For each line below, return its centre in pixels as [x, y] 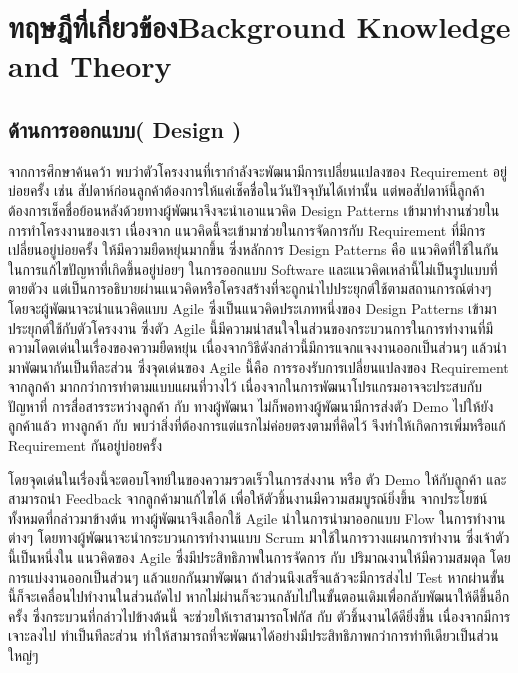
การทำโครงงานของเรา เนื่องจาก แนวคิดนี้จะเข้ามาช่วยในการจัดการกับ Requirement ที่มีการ [247, 229]
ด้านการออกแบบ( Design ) [125, 128]
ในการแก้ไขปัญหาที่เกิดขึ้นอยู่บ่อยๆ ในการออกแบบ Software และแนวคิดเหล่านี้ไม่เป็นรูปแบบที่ [253, 268]
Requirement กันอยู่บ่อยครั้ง [85, 445]
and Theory [90, 65]
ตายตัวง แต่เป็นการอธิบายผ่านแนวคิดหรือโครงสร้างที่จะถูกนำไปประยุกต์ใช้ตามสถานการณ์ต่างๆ [250, 288]
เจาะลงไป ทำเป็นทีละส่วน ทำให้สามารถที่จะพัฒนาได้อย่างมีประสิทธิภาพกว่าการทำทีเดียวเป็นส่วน [253, 635]
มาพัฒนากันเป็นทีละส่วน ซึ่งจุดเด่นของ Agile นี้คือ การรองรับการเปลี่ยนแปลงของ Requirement [258, 366]
